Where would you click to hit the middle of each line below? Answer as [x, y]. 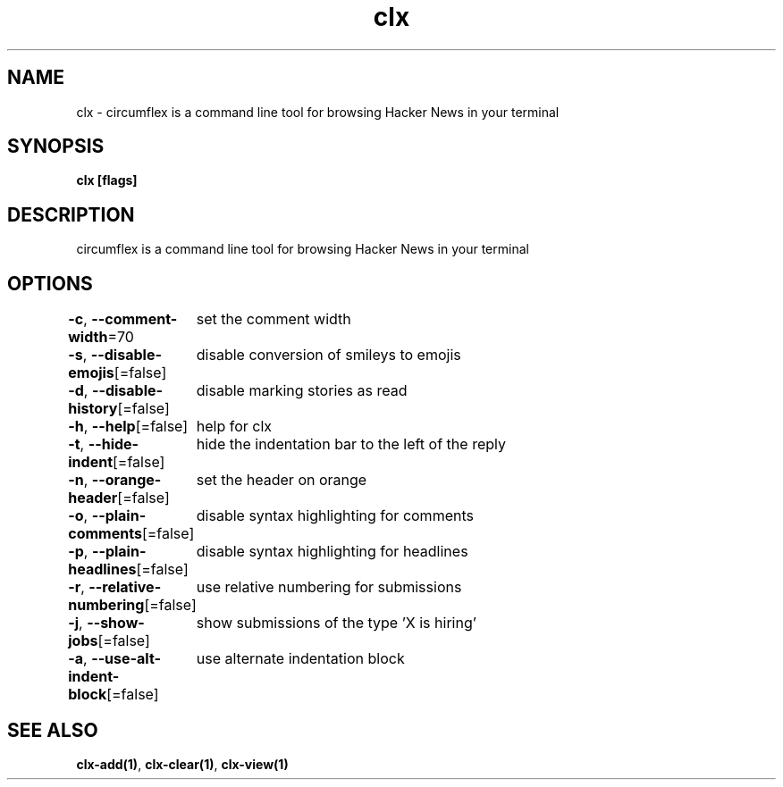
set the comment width [274, 319]
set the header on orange [282, 480]
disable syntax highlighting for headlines [332, 552]
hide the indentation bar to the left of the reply [351, 444]
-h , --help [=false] [128, 427]
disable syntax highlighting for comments [335, 516]
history [93, 409]
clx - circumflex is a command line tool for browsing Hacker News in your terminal [318, 112]
